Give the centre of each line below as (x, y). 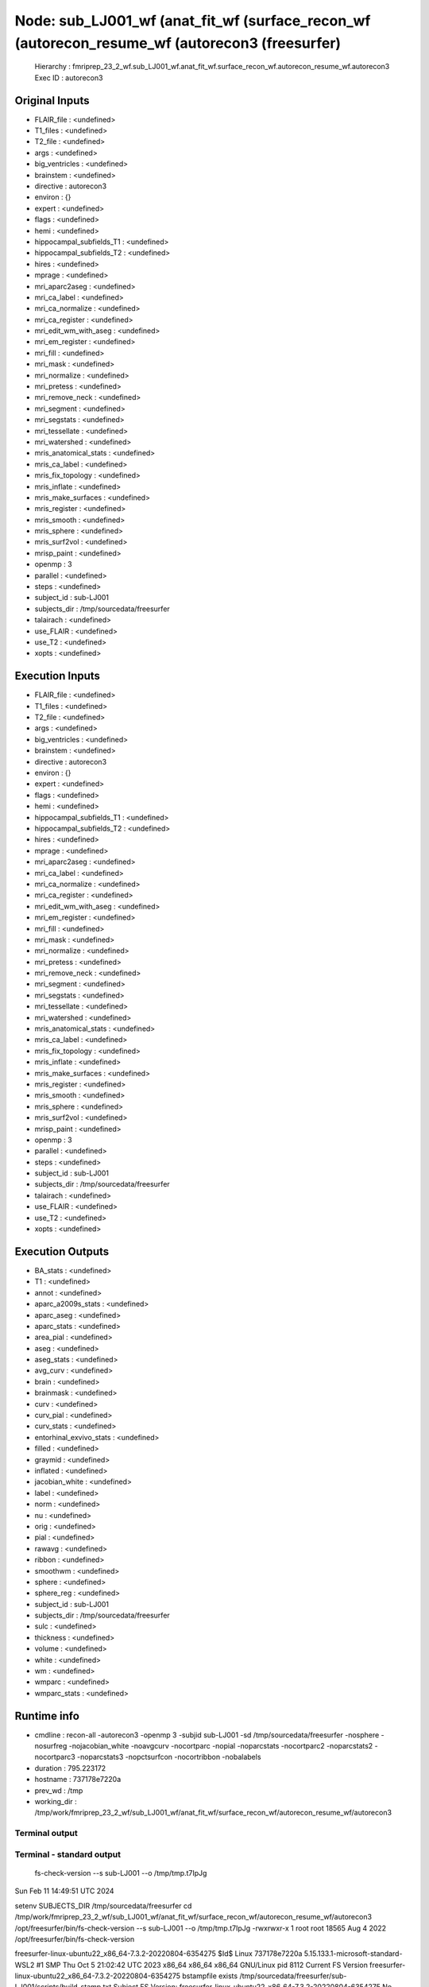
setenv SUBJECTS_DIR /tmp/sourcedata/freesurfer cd (103, 1906)
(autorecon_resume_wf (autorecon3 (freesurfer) (178, 43)
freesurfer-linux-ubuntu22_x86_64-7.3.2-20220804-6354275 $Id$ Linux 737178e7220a (158, 1954)
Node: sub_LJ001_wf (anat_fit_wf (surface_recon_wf (193, 21)
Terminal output (46, 1834)
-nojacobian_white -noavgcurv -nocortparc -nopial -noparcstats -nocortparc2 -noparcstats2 (221, 1746)
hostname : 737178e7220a (78, 1780)
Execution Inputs (58, 676)
